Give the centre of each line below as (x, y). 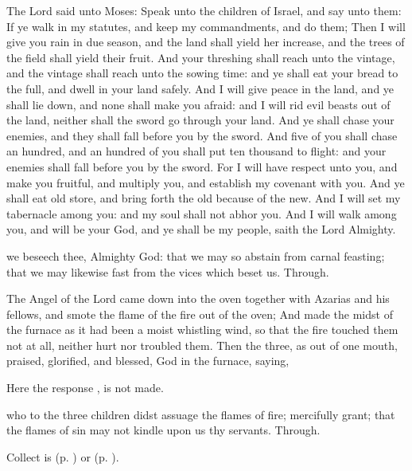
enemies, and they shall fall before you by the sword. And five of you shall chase (202, 135)
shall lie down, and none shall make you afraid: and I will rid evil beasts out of (198, 104)
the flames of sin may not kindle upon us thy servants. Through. (163, 430)
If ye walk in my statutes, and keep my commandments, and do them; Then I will (206, 26)
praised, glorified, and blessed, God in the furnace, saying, (148, 361)
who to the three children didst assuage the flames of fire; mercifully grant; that (201, 414)
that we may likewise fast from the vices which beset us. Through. (168, 271)
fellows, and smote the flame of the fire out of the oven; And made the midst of (200, 314)
